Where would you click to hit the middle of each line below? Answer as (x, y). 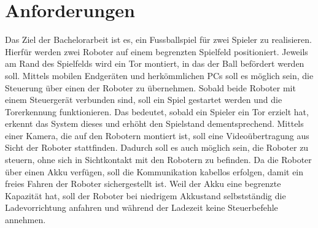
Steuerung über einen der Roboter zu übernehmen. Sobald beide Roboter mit (150, 87)
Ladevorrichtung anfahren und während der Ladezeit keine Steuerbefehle (142, 207)
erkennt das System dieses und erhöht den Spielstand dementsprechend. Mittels (154, 123)
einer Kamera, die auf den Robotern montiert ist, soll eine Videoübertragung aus (157, 135)
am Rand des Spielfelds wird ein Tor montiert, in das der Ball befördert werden (155, 63)
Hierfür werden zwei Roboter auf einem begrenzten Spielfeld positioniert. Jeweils (157, 51)
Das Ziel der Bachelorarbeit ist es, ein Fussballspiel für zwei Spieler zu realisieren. (158, 40)
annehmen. (25, 220)
